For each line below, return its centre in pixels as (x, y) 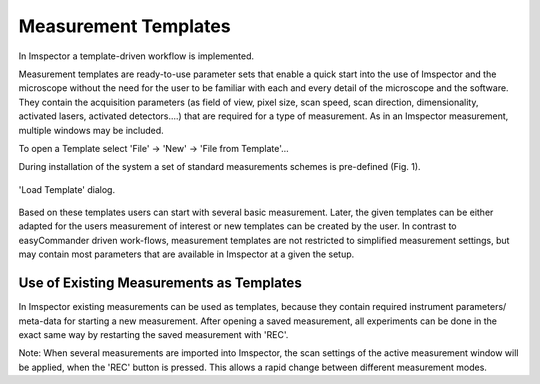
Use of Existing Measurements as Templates (160, 283)
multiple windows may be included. (91, 130)
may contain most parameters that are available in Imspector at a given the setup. (186, 254)
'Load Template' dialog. (66, 189)
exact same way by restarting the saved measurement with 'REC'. (153, 334)
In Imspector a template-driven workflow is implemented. (136, 56)
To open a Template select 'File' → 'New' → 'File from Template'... (153, 148)
